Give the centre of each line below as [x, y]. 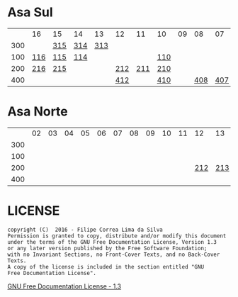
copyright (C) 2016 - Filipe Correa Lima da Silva [85, 230]
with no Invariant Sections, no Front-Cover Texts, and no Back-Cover [114, 254]
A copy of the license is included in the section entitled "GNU [106, 267]
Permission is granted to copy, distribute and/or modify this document [117, 236]
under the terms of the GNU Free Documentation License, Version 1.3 [112, 242]
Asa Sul [30, 12]
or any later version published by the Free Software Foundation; [107, 248]
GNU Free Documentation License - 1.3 [64, 286]
